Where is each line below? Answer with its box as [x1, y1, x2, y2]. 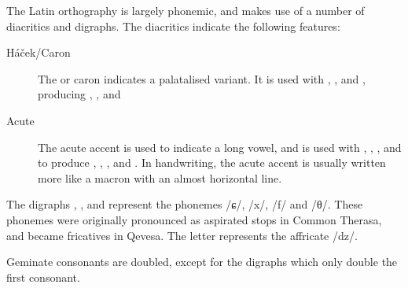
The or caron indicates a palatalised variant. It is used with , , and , [38, 70, 366, 87]
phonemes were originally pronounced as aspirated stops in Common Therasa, [6, 211, 382, 227]
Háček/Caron [6, 44, 71, 61]
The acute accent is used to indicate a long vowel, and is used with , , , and [38, 138, 402, 155]
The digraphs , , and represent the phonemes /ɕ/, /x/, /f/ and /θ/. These [6, 196, 363, 212]
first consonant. [6, 268, 80, 285]
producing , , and [38, 86, 121, 102]
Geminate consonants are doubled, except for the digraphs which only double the [6, 253, 398, 270]
